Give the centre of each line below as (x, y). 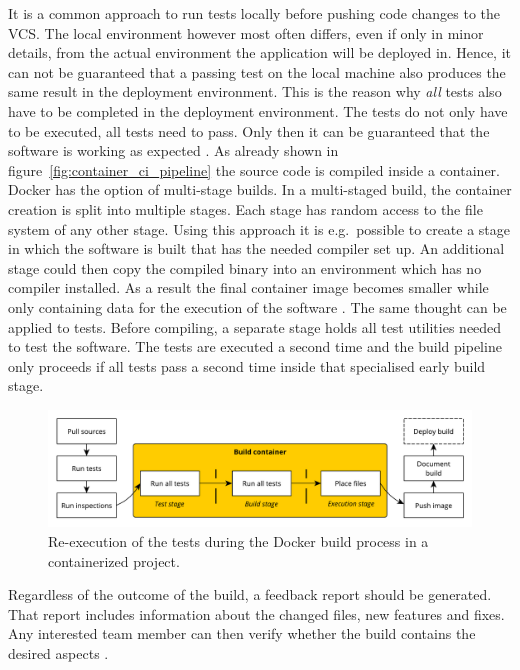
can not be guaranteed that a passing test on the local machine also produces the (257, 71)
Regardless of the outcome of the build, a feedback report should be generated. (250, 594)
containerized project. (114, 560)
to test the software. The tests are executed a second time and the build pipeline (255, 346)
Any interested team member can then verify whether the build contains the (242, 633)
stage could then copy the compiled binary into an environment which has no (245, 267)
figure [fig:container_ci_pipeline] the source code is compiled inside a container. (254, 169)
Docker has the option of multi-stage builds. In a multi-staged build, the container (260, 189)
